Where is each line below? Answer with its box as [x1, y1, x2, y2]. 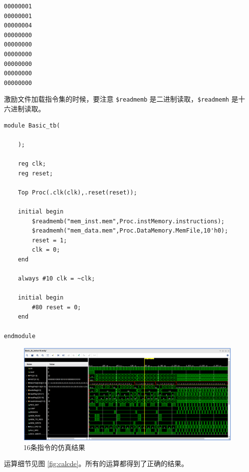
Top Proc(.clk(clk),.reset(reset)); [18, 189, 137, 196]
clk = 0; [32, 246, 60, 254]
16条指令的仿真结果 [23, 442, 85, 452]
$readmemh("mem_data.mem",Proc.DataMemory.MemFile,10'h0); [32, 227, 228, 235]
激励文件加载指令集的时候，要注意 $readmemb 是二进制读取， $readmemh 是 [4, 94, 238, 104]
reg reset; [18, 170, 53, 177]
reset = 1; [32, 236, 67, 244]
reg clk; [18, 160, 46, 167]
